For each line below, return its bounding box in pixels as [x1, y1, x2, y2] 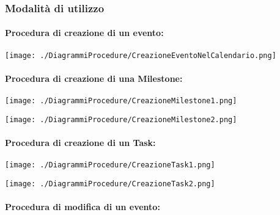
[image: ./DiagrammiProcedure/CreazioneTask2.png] [5, 179, 215, 188]
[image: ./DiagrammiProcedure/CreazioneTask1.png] [5, 161, 215, 170]
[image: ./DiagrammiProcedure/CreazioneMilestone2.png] [5, 115, 237, 124]
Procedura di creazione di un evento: [5, 26, 164, 39]
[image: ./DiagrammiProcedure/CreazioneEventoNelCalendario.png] [5, 51, 276, 60]
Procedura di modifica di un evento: [5, 200, 160, 213]
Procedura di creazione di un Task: [5, 136, 156, 148]
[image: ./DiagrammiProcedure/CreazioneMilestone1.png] [5, 97, 237, 106]
